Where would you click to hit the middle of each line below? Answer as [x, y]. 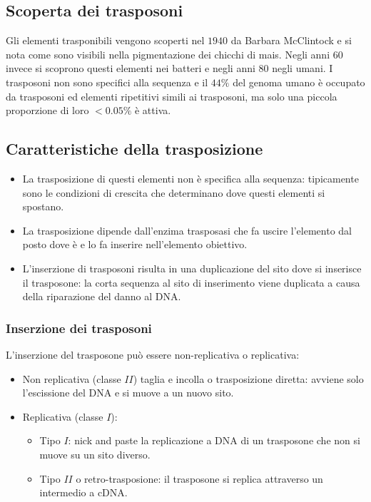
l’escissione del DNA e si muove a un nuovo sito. [128, 393]
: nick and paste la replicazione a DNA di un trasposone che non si [214, 440]
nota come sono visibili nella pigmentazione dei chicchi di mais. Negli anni [168, 54]
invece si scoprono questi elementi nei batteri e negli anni [131, 68]
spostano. [43, 206]
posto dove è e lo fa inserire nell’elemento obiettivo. [135, 244]
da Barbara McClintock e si [291, 40]
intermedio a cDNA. [83, 492]
